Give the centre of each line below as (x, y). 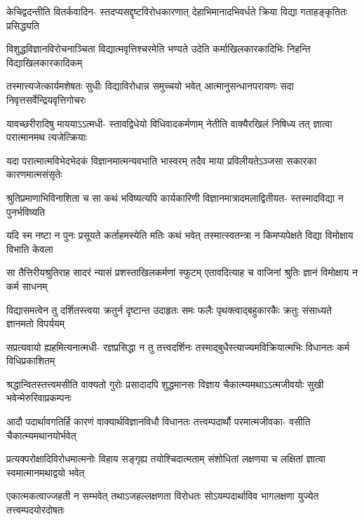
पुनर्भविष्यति (26, 211)
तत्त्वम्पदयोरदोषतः (35, 510)
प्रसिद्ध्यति (23, 25)
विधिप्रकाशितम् (31, 361)
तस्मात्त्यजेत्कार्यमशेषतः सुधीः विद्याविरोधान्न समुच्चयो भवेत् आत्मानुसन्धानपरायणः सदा (150, 86)
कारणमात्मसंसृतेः (34, 174)
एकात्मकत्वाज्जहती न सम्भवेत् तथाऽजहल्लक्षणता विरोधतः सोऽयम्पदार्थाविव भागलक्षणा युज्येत (163, 496)
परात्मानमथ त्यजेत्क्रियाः (47, 137)
